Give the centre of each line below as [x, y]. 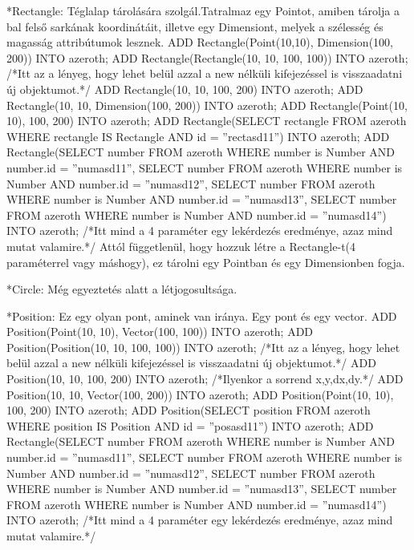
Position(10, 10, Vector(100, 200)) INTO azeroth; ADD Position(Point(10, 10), [200, 394]
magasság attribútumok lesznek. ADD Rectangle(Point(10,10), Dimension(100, [200, 42]
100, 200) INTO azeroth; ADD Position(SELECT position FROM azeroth [189, 410]
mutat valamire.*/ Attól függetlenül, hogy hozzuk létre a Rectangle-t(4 [181, 246]
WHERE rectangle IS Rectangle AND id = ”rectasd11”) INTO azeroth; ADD [198, 136]
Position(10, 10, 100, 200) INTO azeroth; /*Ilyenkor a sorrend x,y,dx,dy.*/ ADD [205, 379]
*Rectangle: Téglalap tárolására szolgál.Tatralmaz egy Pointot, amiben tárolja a [203, 10]
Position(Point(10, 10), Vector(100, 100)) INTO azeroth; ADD [160, 332]
